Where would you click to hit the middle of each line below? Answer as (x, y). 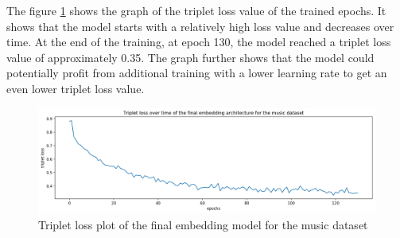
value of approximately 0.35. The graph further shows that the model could (190, 57)
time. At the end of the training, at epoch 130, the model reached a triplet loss (199, 42)
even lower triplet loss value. (76, 88)
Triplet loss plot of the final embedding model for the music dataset (203, 224)
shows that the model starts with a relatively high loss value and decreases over (200, 26)
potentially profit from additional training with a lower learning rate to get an (197, 73)
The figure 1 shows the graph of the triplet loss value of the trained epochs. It (196, 10)
